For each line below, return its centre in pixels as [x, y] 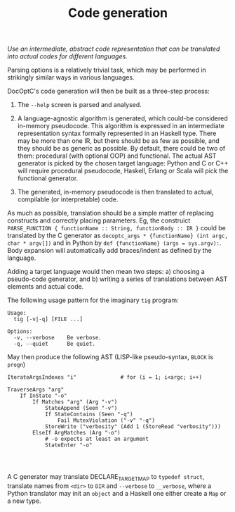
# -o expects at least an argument [97, 439]
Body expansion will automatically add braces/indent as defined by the [109, 251]
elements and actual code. [46, 287]
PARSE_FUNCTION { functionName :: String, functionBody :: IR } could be [116, 228]
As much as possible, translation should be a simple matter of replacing [110, 213]
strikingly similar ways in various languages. [71, 77]
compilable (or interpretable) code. [68, 199]
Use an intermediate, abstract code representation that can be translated [114, 49]
